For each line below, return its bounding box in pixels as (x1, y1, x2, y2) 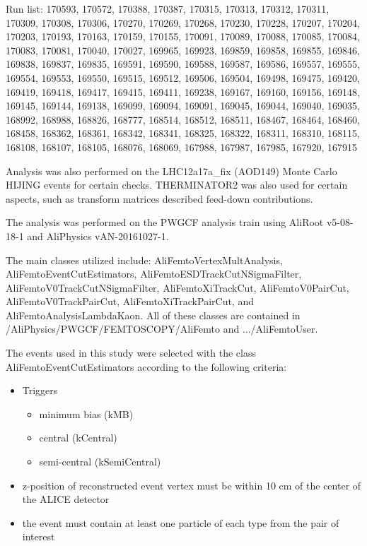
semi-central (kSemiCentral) (39, 454, 161, 469)
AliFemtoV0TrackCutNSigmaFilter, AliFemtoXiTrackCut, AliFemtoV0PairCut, (6, 280, 349, 295)
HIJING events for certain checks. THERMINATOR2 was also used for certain (6, 177, 348, 192)
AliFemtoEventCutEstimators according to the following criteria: (6, 359, 287, 374)
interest (22, 529, 55, 544)
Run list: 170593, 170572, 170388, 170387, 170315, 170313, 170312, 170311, (6, 1, 330, 16)
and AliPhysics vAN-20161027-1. (27, 228, 169, 243)
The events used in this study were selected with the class (6, 345, 257, 360)
